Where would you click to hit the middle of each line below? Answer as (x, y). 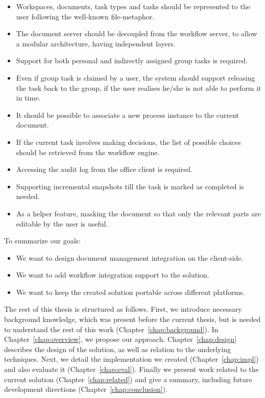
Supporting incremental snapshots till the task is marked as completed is (130, 186)
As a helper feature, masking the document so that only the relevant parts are (139, 213)
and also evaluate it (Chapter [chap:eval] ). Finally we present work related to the (131, 369)
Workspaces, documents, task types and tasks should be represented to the (133, 6)
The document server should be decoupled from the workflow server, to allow (137, 33)
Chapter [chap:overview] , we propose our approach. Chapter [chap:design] (121, 339)
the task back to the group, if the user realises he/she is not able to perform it (139, 88)
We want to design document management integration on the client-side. (130, 257)
